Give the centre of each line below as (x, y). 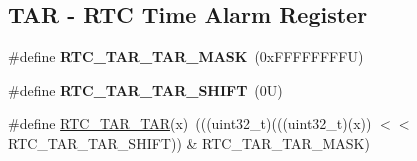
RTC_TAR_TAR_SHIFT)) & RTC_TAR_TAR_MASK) (189, 142)
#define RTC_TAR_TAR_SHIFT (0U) (145, 89)
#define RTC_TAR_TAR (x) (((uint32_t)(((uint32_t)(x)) (190, 123)
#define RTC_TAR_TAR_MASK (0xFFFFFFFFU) (186, 56)
